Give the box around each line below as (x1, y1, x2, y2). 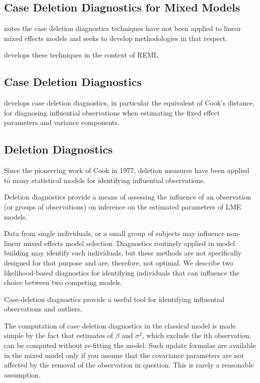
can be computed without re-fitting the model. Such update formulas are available (4, 340, 256, 350)
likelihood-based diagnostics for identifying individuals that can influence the (4, 267, 239, 277)
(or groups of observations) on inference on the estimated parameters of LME (4, 201, 241, 211)
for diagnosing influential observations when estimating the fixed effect (4, 107, 220, 117)
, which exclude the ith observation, (142, 330, 251, 340)
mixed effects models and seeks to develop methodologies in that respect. (4, 32, 227, 43)
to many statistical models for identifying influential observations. (4, 174, 205, 185)
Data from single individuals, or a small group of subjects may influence (4, 228, 224, 238)
